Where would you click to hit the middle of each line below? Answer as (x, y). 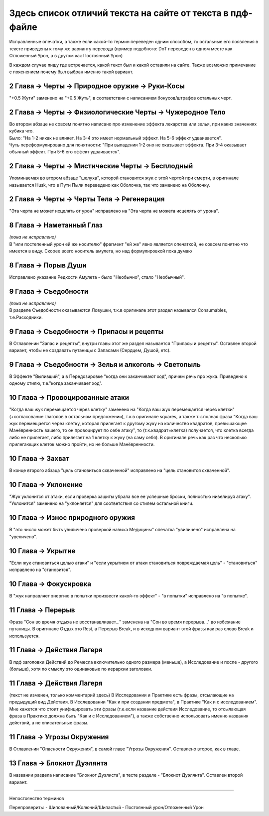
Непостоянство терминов (37, 798)
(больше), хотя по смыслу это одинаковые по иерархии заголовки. (81, 669)
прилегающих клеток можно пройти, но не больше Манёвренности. (82, 444)
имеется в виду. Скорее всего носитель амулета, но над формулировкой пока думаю (101, 251)
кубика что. (22, 131)
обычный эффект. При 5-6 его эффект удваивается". (65, 152)
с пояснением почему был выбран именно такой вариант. (71, 72)
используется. (24, 636)
